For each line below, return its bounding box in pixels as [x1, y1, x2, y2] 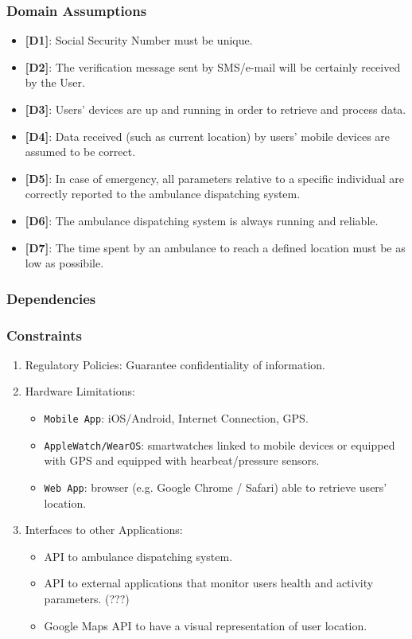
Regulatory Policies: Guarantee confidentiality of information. [25, 356, 325, 372]
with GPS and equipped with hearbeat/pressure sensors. [44, 452, 320, 469]
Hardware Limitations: [25, 383, 135, 399]
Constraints [6, 325, 82, 345]
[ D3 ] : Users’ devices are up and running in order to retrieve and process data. [25, 101, 406, 117]
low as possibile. [25, 255, 104, 271]
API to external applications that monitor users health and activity [44, 575, 374, 591]
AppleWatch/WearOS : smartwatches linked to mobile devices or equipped [44, 436, 395, 453]
